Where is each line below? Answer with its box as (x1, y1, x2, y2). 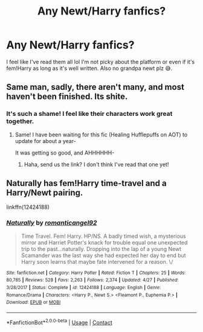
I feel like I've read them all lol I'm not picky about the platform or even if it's (6, 58, 195, 65)
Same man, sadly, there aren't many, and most (6, 82, 184, 92)
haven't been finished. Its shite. (6, 92, 128, 102)
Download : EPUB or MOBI (6, 299, 61, 305)
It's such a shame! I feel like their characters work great (6, 110, 173, 118)
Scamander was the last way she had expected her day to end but (21, 252, 186, 259)
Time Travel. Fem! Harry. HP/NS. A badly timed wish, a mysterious (21, 232, 186, 240)
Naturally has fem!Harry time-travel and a (6, 178, 167, 188)
